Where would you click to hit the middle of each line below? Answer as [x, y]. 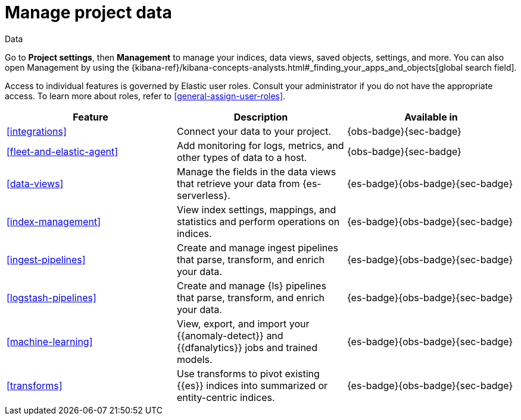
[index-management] [54, 221]
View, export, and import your [243, 323]
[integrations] [37, 131]
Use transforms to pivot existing [248, 373]
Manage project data [88, 12]
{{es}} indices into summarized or [252, 385]
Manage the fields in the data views [256, 171]
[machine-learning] [50, 341]
